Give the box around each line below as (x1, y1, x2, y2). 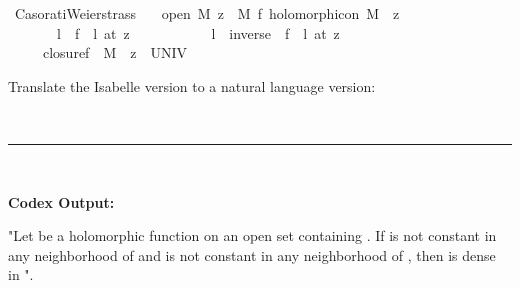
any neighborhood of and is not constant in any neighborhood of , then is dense (8, 244, 496, 265)
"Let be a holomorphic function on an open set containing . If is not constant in (8, 225, 497, 246)
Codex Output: (8, 191, 115, 212)
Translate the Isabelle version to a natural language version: (8, 75, 376, 96)
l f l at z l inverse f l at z (56, 22, 340, 43)
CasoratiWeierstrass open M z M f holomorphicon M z (14, 3, 400, 23)
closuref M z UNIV (42, 42, 188, 63)
